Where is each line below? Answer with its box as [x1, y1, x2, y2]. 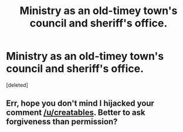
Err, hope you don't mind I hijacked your [6, 99, 154, 109]
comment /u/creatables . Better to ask [6, 107, 145, 118]
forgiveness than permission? [6, 117, 118, 127]
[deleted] [6, 81, 28, 89]
